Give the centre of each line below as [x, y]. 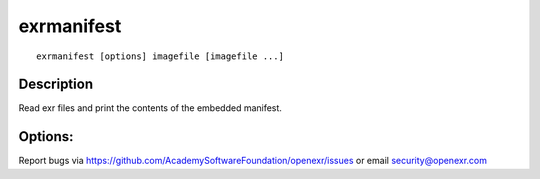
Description [56, 84]
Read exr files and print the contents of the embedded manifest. [150, 108]
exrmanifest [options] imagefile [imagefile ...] [160, 56]
